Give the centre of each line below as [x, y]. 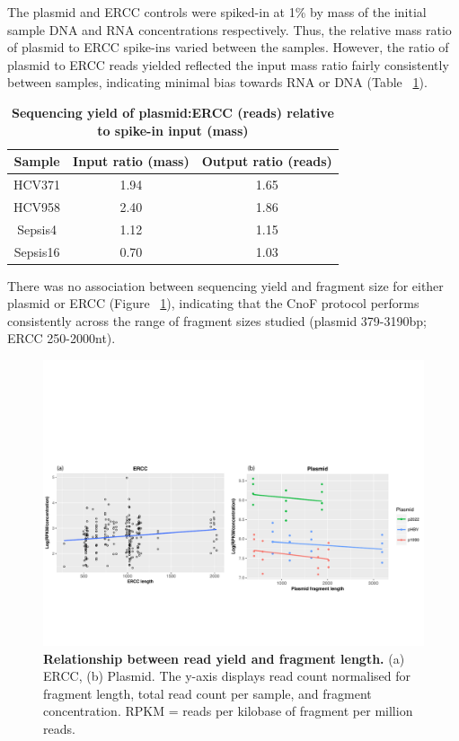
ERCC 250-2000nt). [62, 338]
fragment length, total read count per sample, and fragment [207, 693]
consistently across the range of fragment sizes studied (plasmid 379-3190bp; [217, 320]
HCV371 [37, 184]
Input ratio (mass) [131, 161]
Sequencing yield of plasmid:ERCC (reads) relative [173, 112]
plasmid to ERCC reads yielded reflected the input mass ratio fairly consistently [228, 64]
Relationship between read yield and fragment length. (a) [224, 658]
